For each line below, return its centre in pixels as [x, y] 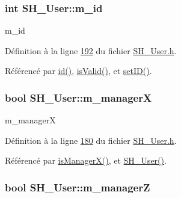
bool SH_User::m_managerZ [78, 187]
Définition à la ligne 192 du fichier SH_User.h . [91, 50]
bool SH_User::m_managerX [78, 97]
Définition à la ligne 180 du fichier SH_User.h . [91, 140]
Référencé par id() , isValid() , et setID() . [78, 71]
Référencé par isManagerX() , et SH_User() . [86, 160]
